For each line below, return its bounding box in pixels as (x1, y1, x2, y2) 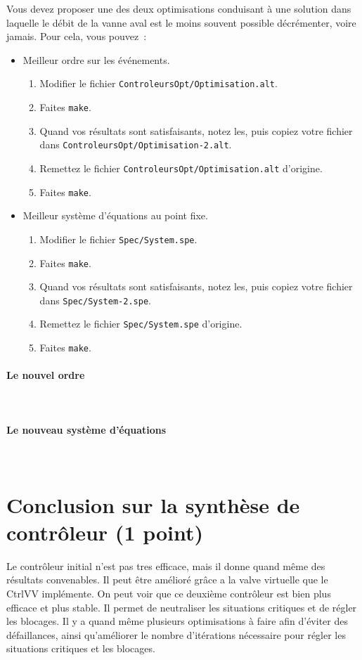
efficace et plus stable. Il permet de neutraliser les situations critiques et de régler (6, 600, 357, 614)
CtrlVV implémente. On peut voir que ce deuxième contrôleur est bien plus (6, 586, 331, 600)
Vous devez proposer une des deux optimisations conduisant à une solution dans (6, 1, 351, 15)
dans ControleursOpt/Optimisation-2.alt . (39, 137, 232, 152)
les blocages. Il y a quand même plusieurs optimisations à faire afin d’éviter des (6, 614, 348, 628)
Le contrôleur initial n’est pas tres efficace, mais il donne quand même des (6, 558, 325, 573)
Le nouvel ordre (6, 368, 85, 382)
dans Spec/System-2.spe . (39, 292, 151, 307)
